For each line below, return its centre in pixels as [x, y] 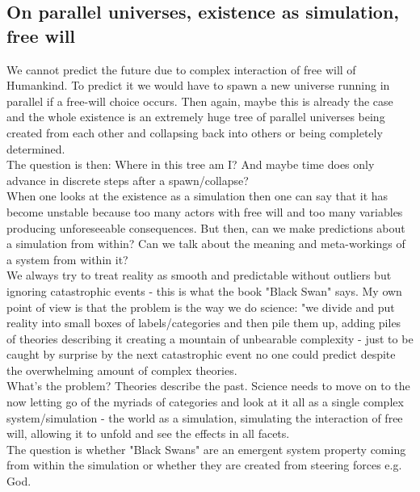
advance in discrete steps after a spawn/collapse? [128, 180]
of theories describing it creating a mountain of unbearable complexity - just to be [210, 338]
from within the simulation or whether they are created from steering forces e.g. [204, 465]
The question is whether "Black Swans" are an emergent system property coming [206, 449]
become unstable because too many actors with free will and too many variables [205, 211]
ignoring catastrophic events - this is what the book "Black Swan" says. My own [204, 290]
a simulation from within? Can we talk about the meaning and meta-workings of [206, 244]
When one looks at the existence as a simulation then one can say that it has [197, 196]
